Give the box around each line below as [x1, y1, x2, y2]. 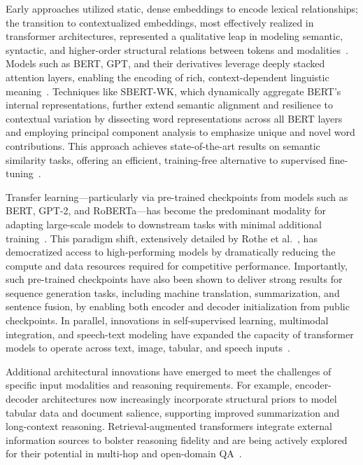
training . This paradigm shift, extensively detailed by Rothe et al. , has [6, 230, 318, 245]
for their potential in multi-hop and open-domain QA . [6, 446, 242, 461]
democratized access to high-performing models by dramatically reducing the [6, 244, 336, 259]
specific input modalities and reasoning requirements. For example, [6, 377, 292, 392]
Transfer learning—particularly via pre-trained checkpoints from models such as [6, 189, 348, 204]
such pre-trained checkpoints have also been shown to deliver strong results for [6, 272, 343, 286]
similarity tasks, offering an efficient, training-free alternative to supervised [6, 152, 326, 167]
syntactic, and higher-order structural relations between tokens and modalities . [6, 42, 348, 57]
